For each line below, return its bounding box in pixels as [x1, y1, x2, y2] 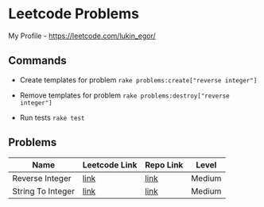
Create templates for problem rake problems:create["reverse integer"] [19, 75, 258, 84]
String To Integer [12, 186, 76, 197]
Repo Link [144, 159, 184, 171]
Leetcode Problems [8, 5, 139, 23]
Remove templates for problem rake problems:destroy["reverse [19, 90, 230, 100]
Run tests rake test [19, 113, 85, 122]
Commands [8, 54, 68, 67]
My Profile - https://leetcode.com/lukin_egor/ [8, 31, 157, 40]
